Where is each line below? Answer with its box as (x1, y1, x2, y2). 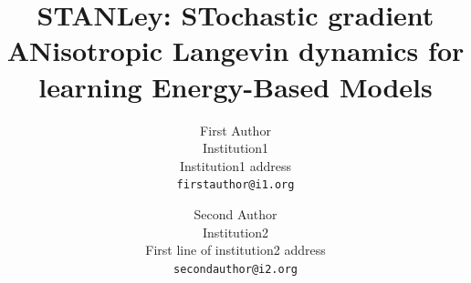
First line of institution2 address (145, 240, 326, 259)
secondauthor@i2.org (173, 262, 298, 276)
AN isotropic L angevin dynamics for (6, 32, 465, 69)
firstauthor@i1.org (176, 178, 295, 192)
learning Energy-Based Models (38, 67, 433, 105)
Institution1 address (179, 156, 291, 175)
